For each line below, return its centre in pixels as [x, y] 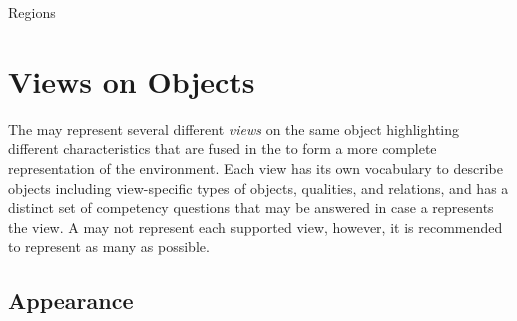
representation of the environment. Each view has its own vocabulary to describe [255, 167]
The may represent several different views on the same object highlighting [233, 128]
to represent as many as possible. [109, 246]
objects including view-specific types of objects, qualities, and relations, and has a [258, 187]
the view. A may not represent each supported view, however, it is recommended [255, 226]
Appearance [71, 300]
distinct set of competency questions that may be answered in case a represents [251, 207]
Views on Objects [131, 80]
